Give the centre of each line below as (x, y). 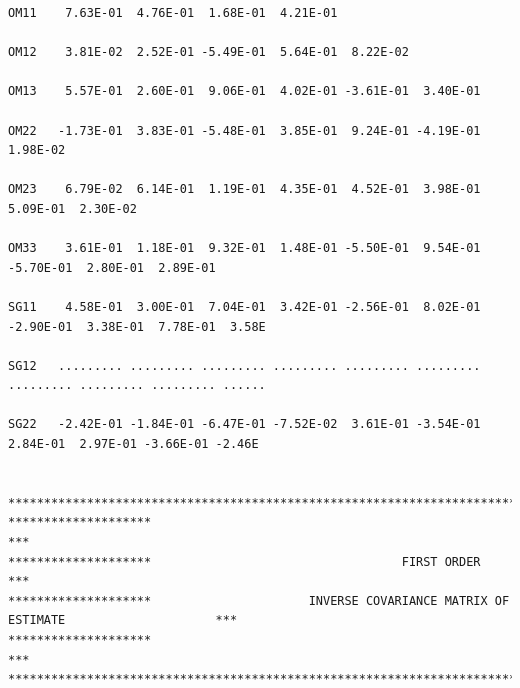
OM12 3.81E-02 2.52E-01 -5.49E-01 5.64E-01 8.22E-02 (208, 52)
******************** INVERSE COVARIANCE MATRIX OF (259, 600)
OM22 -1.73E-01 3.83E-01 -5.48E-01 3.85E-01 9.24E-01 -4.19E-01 (244, 130)
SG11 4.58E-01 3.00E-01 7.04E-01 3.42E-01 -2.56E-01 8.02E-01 (244, 306)
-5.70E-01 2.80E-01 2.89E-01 (112, 267)
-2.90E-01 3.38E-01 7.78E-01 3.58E (137, 326)
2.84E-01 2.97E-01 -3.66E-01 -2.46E (133, 444)
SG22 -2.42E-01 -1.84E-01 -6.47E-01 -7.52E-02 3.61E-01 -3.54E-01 (244, 424)
